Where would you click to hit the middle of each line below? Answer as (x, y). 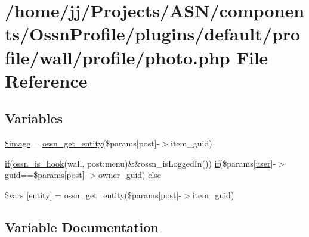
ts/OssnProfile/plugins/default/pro (153, 34)
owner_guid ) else (130, 175)
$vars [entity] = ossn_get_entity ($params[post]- (93, 194)
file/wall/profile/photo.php (118, 57)
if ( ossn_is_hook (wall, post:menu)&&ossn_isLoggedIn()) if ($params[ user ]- (140, 163)
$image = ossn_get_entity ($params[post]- (82, 143)
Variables (34, 118)
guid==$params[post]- (46, 175)
